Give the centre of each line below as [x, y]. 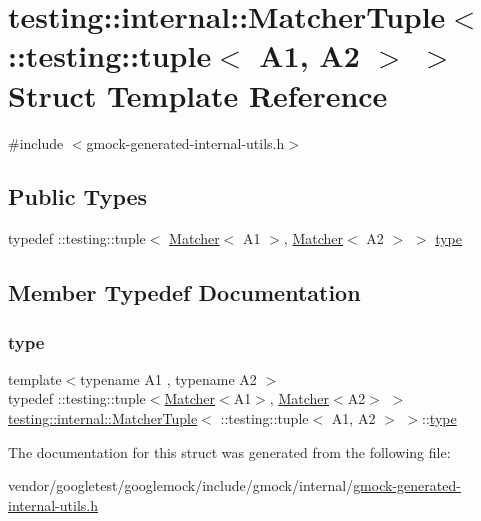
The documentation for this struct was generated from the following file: [229, 451]
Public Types [78, 196]
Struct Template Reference [198, 94]
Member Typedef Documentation [184, 292]
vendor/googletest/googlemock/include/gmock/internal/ [181, 485]
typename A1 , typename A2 [168, 378]
